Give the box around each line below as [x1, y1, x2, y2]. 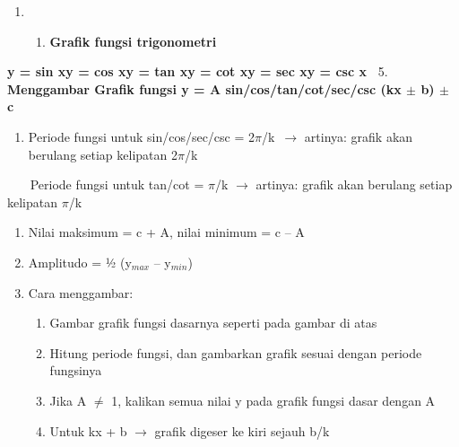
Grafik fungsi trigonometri [49, 31, 217, 50]
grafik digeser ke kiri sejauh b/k [154, 421, 330, 440]
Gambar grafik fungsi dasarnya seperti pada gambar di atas [49, 313, 377, 332]
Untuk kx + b [49, 421, 127, 440]
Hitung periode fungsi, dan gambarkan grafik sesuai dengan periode [49, 343, 422, 362]
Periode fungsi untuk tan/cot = [30, 175, 204, 194]
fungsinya [49, 361, 102, 380]
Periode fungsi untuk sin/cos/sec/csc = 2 [28, 127, 255, 145]
